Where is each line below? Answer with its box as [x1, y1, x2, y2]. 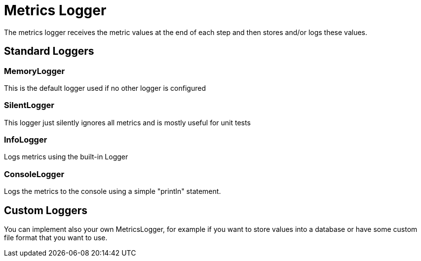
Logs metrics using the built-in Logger [4, 152, 128, 161]
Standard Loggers [4, 45, 94, 58]
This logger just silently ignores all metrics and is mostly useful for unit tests [4, 118, 251, 127]
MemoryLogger [4, 66, 65, 76]
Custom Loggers [4, 204, 87, 217]
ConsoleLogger [4, 169, 65, 179]
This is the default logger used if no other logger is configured [4, 83, 206, 92]
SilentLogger [4, 100, 54, 111]
